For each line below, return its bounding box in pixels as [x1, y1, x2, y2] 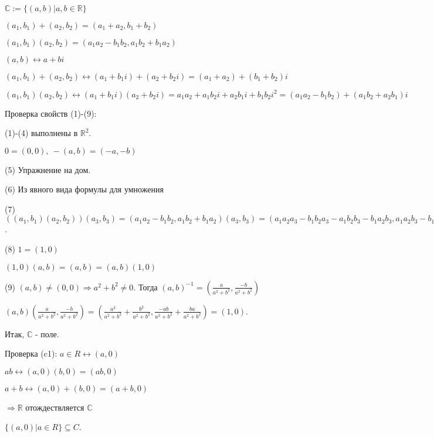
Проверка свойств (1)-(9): [5, 107, 97, 119]
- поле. [35, 327, 59, 340]
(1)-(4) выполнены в [5, 127, 78, 139]
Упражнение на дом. [18, 166, 91, 175]
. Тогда [133, 280, 158, 293]
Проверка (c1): [5, 347, 57, 360]
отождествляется [25, 401, 84, 413]
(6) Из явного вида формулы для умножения [5, 183, 164, 195]
